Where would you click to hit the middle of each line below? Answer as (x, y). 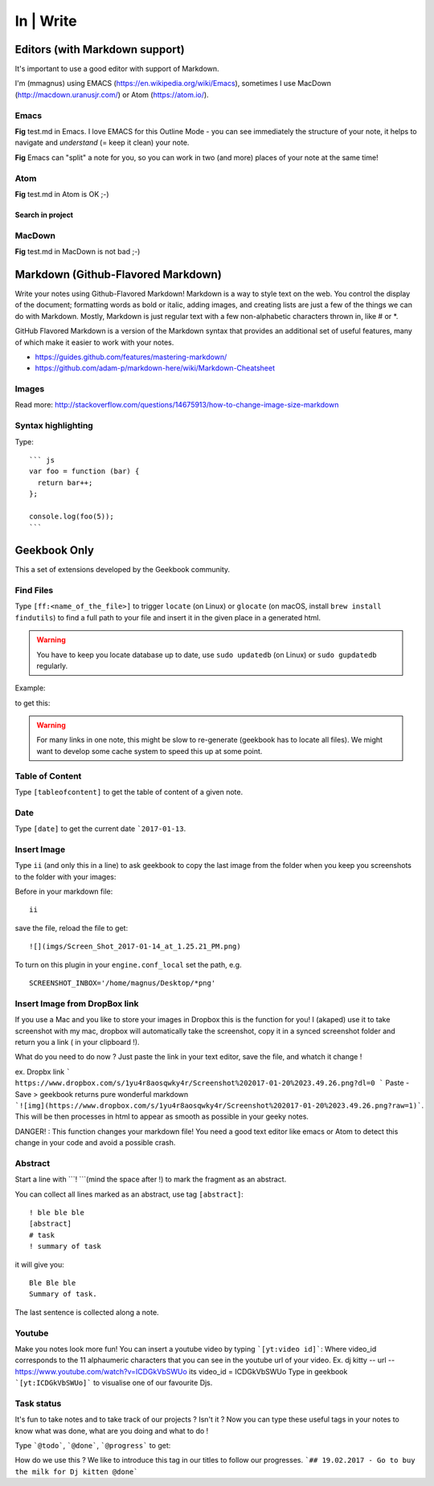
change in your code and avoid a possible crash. (95, 1143)
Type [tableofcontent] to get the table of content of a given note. (129, 792)
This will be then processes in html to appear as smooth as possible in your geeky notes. (162, 1116)
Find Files (34, 590)
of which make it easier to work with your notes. (94, 342)
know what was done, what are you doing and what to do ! (112, 1431)
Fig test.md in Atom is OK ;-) (62, 194)
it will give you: (39, 1264)
